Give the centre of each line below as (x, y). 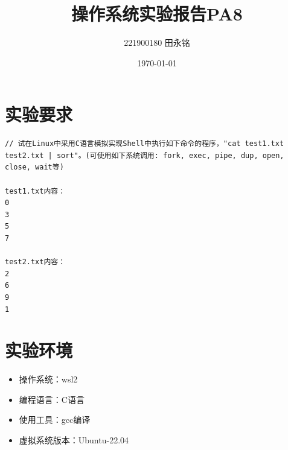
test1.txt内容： (35, 191)
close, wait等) (34, 167)
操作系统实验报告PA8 (157, 14)
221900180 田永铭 (157, 43)
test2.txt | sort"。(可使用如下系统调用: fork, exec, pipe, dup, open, (145, 155)
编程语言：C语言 (52, 399)
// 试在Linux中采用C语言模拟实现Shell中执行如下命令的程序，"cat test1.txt (145, 144)
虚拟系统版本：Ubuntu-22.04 (74, 440)
